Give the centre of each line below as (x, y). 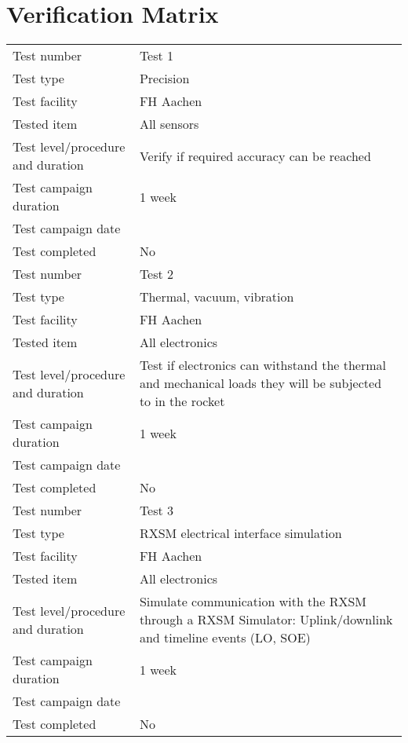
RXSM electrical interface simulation (240, 533)
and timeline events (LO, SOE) (225, 638)
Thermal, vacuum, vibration (217, 297)
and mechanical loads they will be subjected (260, 383)
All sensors (169, 124)
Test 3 (157, 511)
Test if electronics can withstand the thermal (262, 365)
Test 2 (157, 274)
